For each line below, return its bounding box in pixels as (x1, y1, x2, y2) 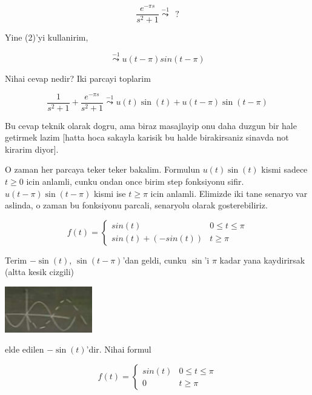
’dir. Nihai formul (86, 343, 151, 356)
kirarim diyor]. (5, 142, 59, 155)
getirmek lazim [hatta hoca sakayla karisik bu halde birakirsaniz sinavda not (5, 131, 289, 144)
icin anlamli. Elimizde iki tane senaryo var (150, 187, 308, 199)
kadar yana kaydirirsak (219, 253, 305, 266)
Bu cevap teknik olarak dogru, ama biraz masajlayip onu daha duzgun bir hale (5, 119, 297, 131)
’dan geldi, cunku (122, 253, 187, 266)
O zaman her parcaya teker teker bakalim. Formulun (5, 163, 200, 176)
